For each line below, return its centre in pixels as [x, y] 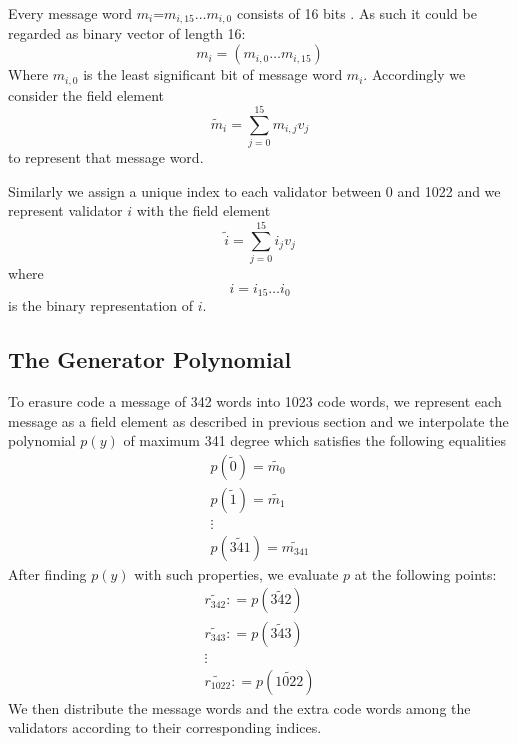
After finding [47, 573]
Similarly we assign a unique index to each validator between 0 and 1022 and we [254, 190]
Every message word [70, 13]
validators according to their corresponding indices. [165, 727]
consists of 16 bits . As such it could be [356, 13]
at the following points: [425, 573]
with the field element [203, 210]
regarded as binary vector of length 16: [127, 33]
